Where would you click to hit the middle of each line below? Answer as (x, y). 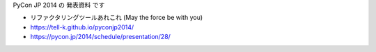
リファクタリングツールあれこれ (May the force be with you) (117, 18)
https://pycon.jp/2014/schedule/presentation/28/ (100, 37)
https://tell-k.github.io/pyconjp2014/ (82, 27)
